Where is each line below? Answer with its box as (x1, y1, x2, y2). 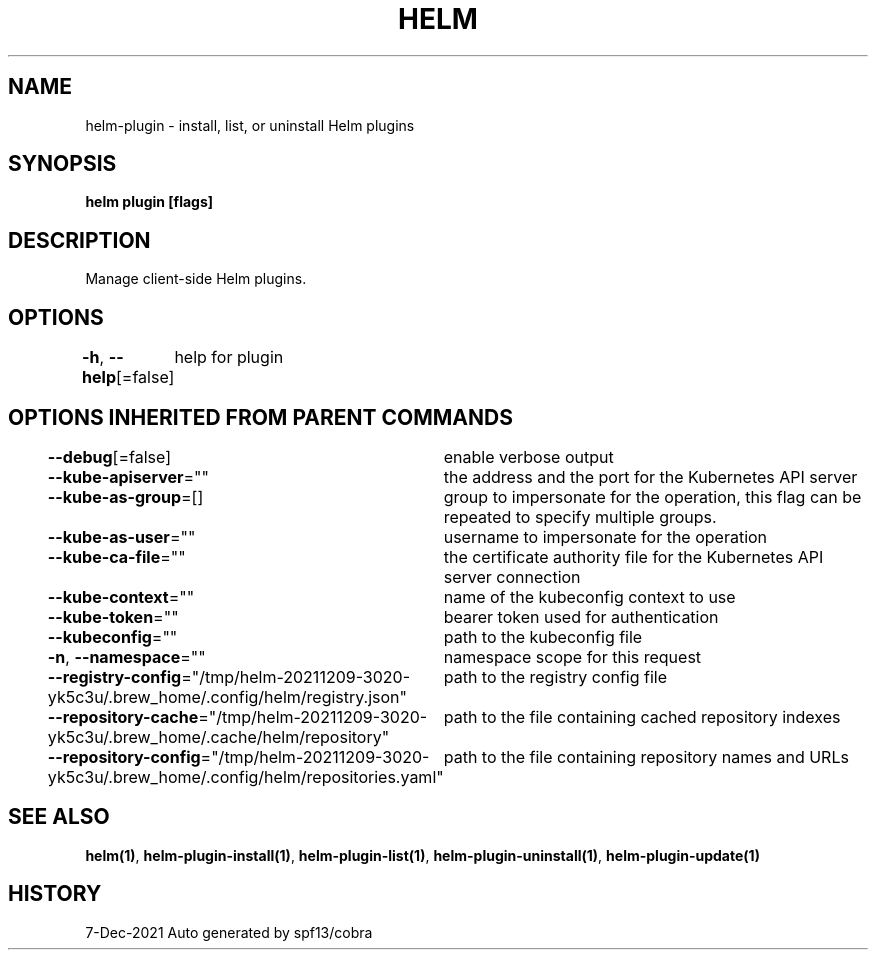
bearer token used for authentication (443, 606, 719, 627)
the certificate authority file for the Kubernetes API (443, 546, 824, 567)
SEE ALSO (8, 804, 110, 830)
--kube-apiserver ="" (47, 466, 209, 487)
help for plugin (174, 347, 284, 368)
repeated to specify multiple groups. (443, 506, 717, 527)
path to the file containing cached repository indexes (443, 706, 841, 727)
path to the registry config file (443, 666, 668, 687)
